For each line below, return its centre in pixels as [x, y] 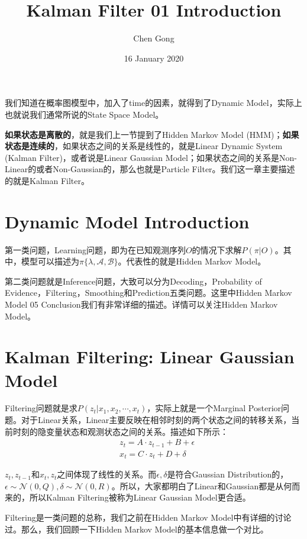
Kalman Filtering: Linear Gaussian [150, 356]
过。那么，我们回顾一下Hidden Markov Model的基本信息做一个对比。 [137, 529]
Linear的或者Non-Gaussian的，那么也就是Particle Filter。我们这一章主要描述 [150, 169]
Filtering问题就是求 [41, 408]
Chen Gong [154, 38]
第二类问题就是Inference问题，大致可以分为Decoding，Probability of [133, 281]
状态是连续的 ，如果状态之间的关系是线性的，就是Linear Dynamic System [144, 146]
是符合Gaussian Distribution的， [228, 474]
